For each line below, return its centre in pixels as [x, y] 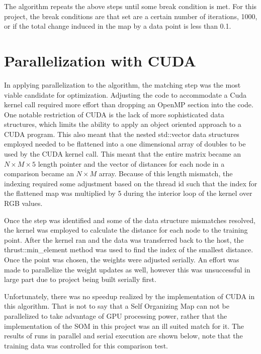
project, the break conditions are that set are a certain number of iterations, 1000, [131, 16]
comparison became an [39, 173]
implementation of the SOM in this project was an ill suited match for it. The [124, 326]
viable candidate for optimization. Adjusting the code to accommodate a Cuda [125, 94]
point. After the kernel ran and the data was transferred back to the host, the [124, 239]
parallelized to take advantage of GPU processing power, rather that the [116, 315]
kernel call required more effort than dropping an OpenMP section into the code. [129, 104]
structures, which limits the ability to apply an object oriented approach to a [123, 124]
